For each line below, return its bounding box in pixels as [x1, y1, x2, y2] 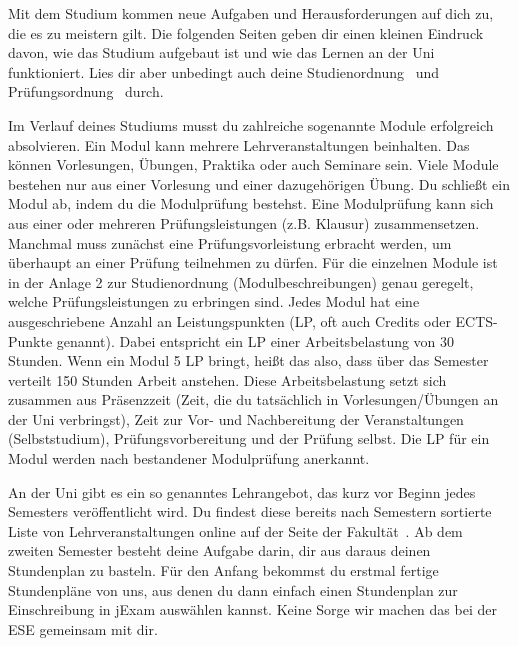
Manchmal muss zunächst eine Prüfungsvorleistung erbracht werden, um [8, 232, 452, 253]
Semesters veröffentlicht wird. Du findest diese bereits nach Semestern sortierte [8, 501, 492, 522]
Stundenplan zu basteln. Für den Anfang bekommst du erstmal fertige [8, 560, 439, 581]
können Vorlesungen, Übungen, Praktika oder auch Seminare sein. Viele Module [8, 154, 499, 175]
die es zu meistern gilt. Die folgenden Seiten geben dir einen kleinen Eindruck [8, 22, 484, 43]
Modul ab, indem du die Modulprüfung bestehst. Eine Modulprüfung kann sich [8, 193, 494, 214]
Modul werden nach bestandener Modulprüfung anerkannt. [8, 448, 370, 469]
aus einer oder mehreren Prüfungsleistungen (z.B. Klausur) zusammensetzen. [8, 212, 480, 233]
